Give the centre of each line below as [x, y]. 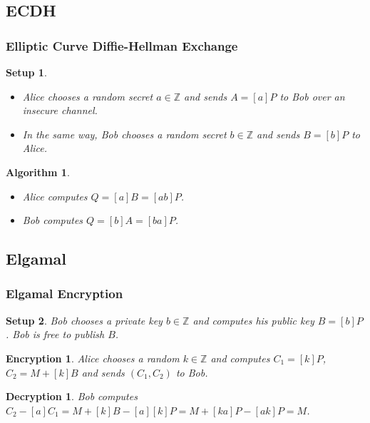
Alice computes [55, 196]
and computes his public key [253, 320]
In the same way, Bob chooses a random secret [124, 134]
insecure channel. [60, 110]
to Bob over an [312, 96]
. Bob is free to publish [55, 334]
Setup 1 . [26, 72]
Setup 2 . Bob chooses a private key [84, 320]
